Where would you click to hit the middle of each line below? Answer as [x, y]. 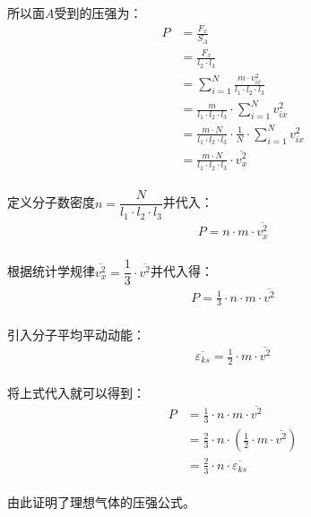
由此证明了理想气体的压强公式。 [101, 502]
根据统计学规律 [51, 271]
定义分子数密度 [51, 202]
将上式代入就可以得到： [76, 393]
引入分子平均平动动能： [76, 335]
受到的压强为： [98, 13]
